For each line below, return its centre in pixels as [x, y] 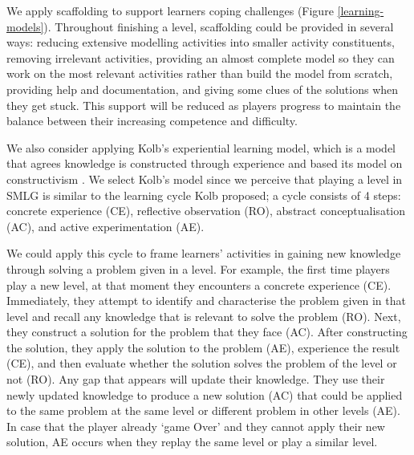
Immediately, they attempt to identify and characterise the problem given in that [206, 301]
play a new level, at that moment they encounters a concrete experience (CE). [199, 284]
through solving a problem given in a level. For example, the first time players [198, 268]
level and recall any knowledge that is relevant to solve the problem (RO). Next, [204, 316]
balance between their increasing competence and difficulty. [152, 121]
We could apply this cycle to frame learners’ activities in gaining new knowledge [204, 253]
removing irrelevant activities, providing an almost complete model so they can [201, 57]
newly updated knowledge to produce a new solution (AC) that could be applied [205, 394]
